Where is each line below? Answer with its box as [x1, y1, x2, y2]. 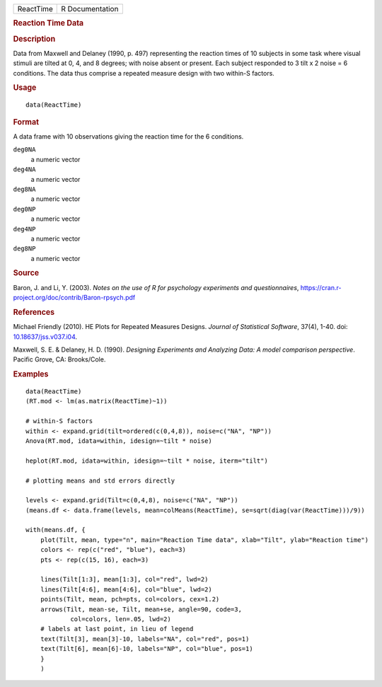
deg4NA [13, 166, 36, 173]
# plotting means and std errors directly [25, 476, 175, 485]
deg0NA [13, 146, 36, 154]
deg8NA [13, 185, 36, 193]
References [13, 307, 55, 317]
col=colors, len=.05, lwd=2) [70, 616, 171, 623]
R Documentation [61, 4, 119, 13]
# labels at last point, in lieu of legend [40, 625, 194, 633]
